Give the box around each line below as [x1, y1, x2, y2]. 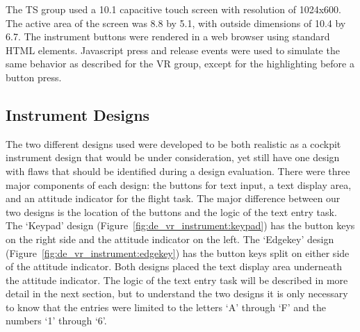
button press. [6, 69, 62, 84]
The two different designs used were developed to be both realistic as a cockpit [6, 136, 341, 151]
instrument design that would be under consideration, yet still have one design [6, 150, 340, 165]
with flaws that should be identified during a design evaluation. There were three [6, 163, 350, 178]
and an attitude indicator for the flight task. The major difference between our [6, 191, 341, 206]
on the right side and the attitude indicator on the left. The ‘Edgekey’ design [6, 231, 334, 246]
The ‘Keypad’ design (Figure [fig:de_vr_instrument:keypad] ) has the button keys [6, 218, 355, 233]
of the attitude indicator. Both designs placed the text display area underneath [6, 259, 342, 274]
